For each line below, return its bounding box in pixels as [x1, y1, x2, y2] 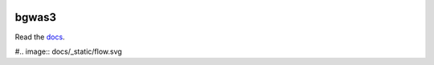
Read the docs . [14, 32, 65, 42]
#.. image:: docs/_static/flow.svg [14, 47, 122, 56]
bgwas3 [14, 10, 56, 24]
